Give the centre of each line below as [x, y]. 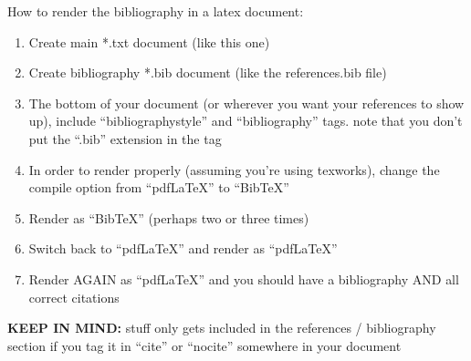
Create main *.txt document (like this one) [149, 41]
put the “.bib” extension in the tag [125, 138]
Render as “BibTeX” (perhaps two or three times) [169, 217]
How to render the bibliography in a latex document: [156, 11]
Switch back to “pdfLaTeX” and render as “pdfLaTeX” [183, 248]
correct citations [74, 297]
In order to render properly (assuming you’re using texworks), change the [234, 169]
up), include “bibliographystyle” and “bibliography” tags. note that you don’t [246, 121]
